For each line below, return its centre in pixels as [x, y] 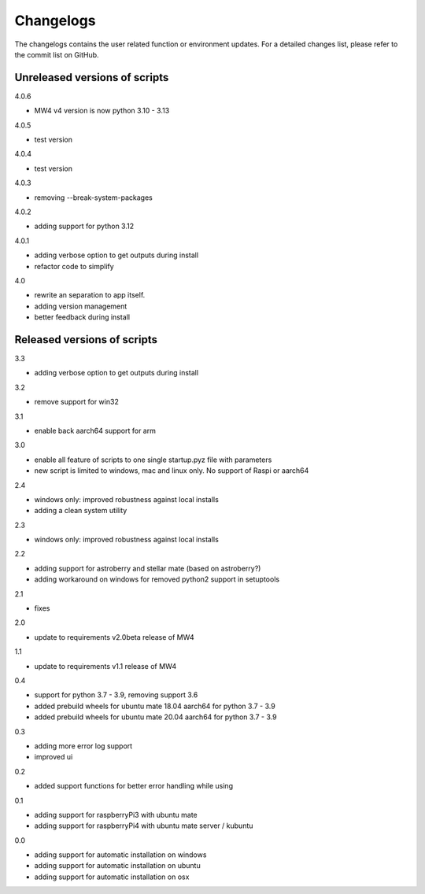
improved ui [54, 757]
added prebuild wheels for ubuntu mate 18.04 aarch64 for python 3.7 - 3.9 [155, 706]
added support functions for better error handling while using [134, 786]
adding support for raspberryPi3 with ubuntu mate [116, 815]
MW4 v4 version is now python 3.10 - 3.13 [102, 111]
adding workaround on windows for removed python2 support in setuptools [157, 579]
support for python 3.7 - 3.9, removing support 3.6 [116, 695]
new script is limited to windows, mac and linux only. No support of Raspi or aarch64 [172, 471]
